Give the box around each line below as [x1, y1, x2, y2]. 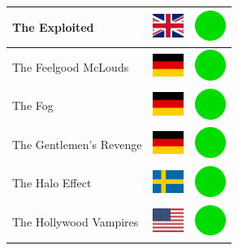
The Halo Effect [12, 174, 92, 191]
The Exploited [12, 18, 94, 35]
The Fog [12, 97, 54, 114]
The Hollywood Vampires [12, 213, 139, 230]
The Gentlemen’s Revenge [12, 135, 142, 152]
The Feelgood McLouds [12, 58, 129, 75]
